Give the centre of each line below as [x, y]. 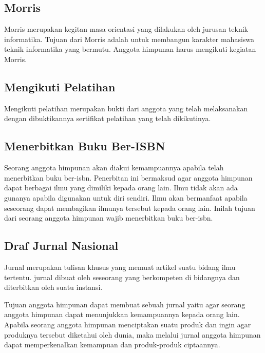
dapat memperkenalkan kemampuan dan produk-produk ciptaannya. [112, 345]
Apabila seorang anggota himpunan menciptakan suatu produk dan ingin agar [128, 324]
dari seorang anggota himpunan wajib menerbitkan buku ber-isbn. [109, 218]
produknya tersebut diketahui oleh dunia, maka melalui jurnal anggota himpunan [132, 334]
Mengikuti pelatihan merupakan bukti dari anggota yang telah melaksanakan [126, 108]
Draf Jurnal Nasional [61, 246]
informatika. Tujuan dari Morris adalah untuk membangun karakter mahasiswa [129, 39]
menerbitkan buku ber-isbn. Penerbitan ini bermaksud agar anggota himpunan [128, 177]
